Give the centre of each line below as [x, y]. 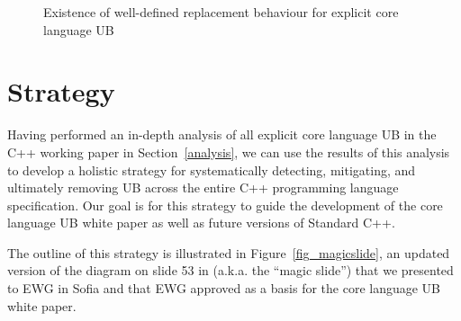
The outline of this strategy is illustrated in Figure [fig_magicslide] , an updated [229, 252]
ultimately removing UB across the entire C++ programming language [203, 187]
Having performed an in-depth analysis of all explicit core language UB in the [222, 134]
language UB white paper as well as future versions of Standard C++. [201, 223]
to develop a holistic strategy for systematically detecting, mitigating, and [212, 169]
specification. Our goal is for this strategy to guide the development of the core [225, 205]
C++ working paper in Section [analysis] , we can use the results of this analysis [229, 152]
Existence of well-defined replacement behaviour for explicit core [221, 12]
